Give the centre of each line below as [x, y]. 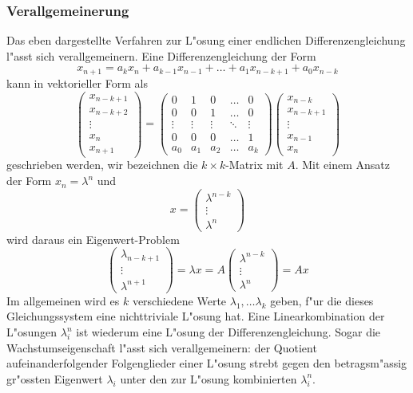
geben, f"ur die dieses [322, 300]
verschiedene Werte [179, 300]
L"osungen [32, 332]
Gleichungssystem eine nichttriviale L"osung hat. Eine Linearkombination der [196, 316]
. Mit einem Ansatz [343, 165]
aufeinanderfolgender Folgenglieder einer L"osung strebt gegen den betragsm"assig [207, 363]
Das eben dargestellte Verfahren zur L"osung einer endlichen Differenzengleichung [206, 40]
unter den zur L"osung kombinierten [208, 378]
